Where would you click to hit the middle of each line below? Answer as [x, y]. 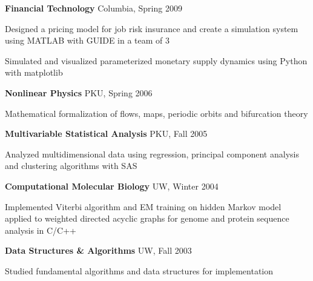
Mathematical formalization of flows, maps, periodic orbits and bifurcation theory [156, 113]
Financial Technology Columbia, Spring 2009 [94, 8]
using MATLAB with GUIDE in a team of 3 [87, 40]
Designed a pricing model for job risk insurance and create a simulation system [152, 28]
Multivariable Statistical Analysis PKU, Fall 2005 [106, 134]
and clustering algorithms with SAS [71, 166]
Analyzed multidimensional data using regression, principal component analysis [152, 154]
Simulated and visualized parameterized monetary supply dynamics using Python [156, 60]
